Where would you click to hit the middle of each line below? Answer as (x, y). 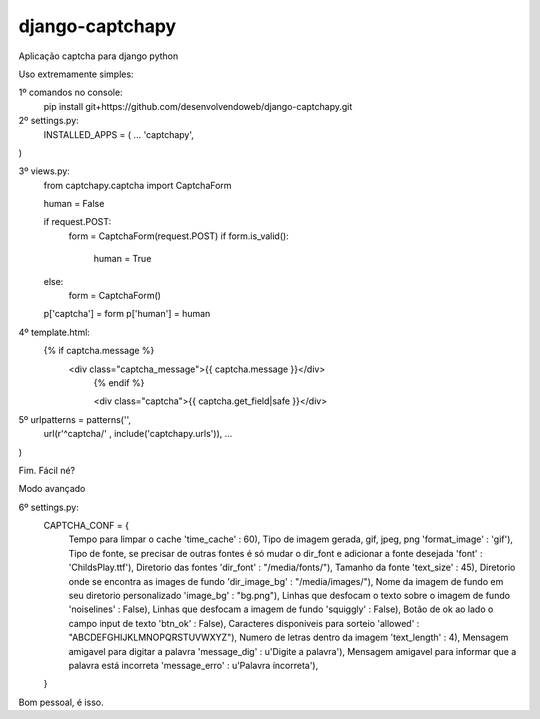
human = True (122, 259)
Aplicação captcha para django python (98, 56)
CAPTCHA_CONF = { (86, 526)
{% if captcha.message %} (99, 351)
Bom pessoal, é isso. (61, 702)
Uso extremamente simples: (76, 74)
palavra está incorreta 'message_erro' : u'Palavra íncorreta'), (193, 665)
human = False (74, 204)
